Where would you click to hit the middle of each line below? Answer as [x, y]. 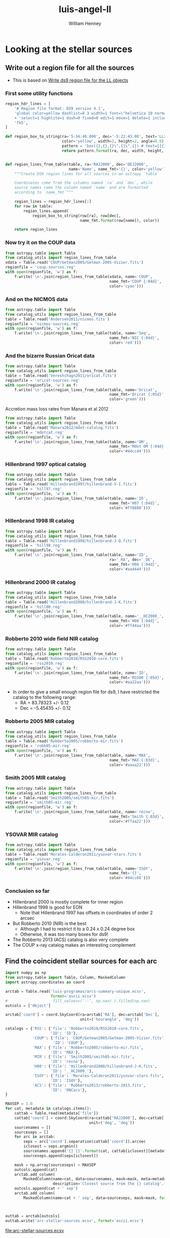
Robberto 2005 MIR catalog [40, 721]
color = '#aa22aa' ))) [130, 682]
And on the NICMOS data [37, 299]
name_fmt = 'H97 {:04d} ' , [134, 503]
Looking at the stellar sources [69, 49]
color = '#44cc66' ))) [130, 878]
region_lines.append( [46, 211]
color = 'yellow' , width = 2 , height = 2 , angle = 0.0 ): [114, 141]
